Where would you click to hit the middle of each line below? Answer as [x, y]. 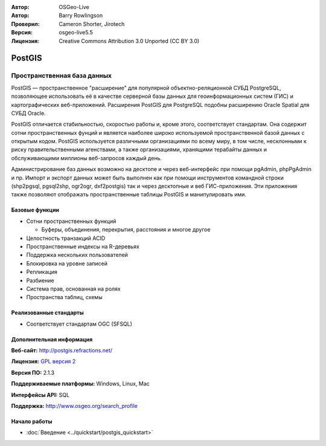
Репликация [42, 272]
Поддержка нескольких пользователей [77, 255]
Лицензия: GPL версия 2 [43, 361]
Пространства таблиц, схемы [64, 297]
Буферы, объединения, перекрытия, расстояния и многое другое [126, 230]
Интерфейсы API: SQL [40, 395]
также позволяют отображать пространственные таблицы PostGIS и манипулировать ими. [129, 195]
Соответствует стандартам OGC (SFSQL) [79, 324]
